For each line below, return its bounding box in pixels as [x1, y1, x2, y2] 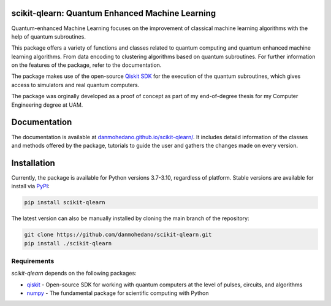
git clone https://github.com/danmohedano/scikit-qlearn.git [24, 231, 212, 239]
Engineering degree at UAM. [11, 101, 83, 109]
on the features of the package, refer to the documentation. [11, 61, 162, 69]
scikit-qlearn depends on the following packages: [11, 270, 137, 277]
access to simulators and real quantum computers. [11, 81, 140, 88]
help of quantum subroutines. [11, 33, 86, 40]
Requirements [11, 256, 55, 265]
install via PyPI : [11, 183, 50, 190]
